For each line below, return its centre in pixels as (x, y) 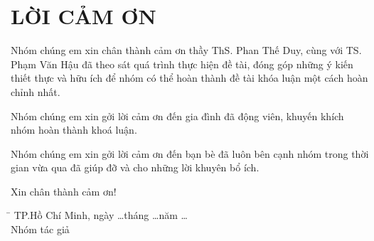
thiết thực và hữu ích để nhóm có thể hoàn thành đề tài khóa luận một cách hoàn (189, 78)
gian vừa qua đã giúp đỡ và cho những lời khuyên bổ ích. (135, 167)
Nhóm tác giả (40, 229)
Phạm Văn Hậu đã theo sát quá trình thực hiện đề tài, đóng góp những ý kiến (182, 64)
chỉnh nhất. (36, 91)
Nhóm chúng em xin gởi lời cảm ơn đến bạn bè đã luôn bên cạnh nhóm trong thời (190, 153)
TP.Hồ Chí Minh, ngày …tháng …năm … (101, 215)
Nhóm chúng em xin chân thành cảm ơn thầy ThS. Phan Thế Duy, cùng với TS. (186, 50)
